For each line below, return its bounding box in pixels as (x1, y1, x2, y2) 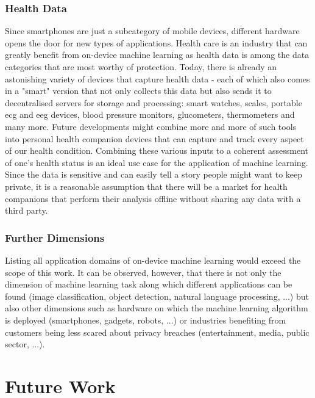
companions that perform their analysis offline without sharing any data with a (5, 192, 301, 204)
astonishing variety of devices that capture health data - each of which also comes (5, 72, 310, 85)
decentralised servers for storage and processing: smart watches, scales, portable (5, 96, 302, 109)
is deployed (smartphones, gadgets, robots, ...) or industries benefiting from (5, 313, 286, 326)
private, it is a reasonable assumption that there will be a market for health (5, 179, 288, 192)
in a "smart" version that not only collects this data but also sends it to (5, 84, 272, 97)
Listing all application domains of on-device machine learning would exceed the (5, 253, 301, 266)
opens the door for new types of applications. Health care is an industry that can (5, 36, 308, 49)
